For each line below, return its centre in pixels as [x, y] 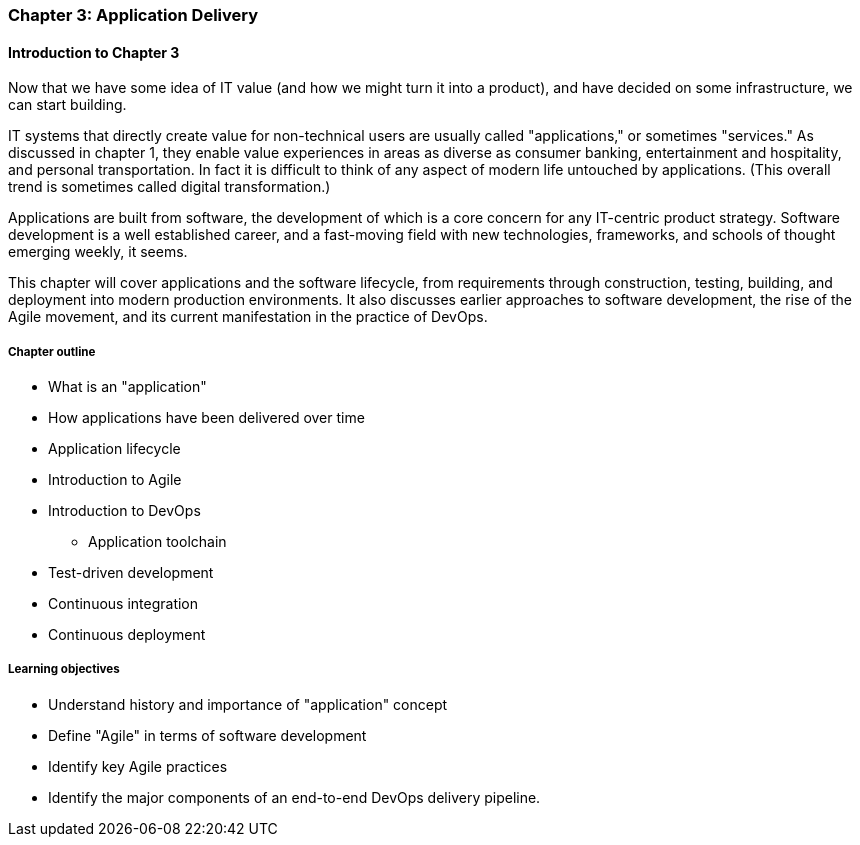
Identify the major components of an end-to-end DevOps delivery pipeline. [294, 797]
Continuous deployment [127, 634]
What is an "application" [127, 386]
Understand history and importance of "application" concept [248, 704]
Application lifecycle [114, 448]
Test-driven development [131, 572]
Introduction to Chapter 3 [94, 52]
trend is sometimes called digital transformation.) [169, 187]
